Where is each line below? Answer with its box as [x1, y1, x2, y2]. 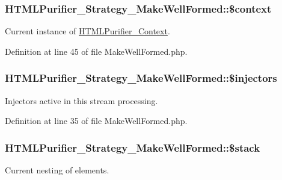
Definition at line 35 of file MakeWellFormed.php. [5, 114, 188, 127]
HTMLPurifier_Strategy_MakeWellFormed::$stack [5, 140, 260, 155]
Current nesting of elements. [5, 164, 109, 176]
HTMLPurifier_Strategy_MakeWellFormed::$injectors [5, 70, 277, 85]
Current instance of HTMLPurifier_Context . [5, 25, 170, 37]
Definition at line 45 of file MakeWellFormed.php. [5, 45, 188, 57]
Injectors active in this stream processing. [5, 94, 158, 107]
